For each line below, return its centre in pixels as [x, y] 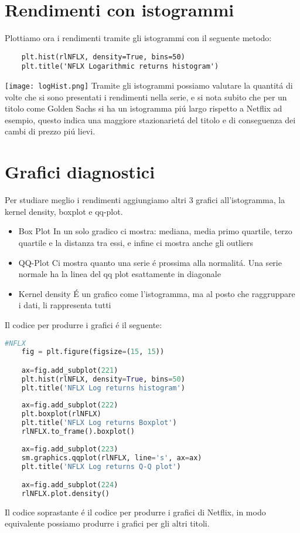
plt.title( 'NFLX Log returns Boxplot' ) [99, 423]
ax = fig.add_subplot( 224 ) [70, 485]
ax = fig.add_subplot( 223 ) [70, 449]
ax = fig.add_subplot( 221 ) [70, 370]
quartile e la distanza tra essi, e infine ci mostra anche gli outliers [136, 242]
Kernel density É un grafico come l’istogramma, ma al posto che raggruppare [157, 293]
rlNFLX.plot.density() [65, 493]
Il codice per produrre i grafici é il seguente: [83, 324]
